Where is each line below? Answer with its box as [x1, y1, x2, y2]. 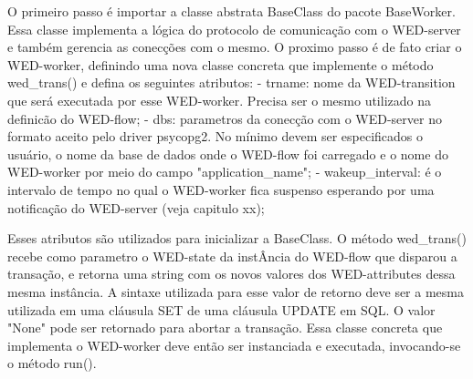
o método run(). [7, 353, 97, 373]
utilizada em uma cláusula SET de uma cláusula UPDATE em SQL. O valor [7, 300, 436, 319]
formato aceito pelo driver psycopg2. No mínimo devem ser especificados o [7, 127, 424, 146]
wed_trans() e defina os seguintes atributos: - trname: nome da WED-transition [7, 73, 456, 92]
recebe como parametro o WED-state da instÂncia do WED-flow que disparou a [7, 246, 457, 265]
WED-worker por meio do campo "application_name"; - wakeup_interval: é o [7, 162, 442, 181]
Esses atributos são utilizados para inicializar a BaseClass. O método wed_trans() [7, 229, 467, 248]
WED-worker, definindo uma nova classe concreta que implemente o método [7, 55, 434, 74]
